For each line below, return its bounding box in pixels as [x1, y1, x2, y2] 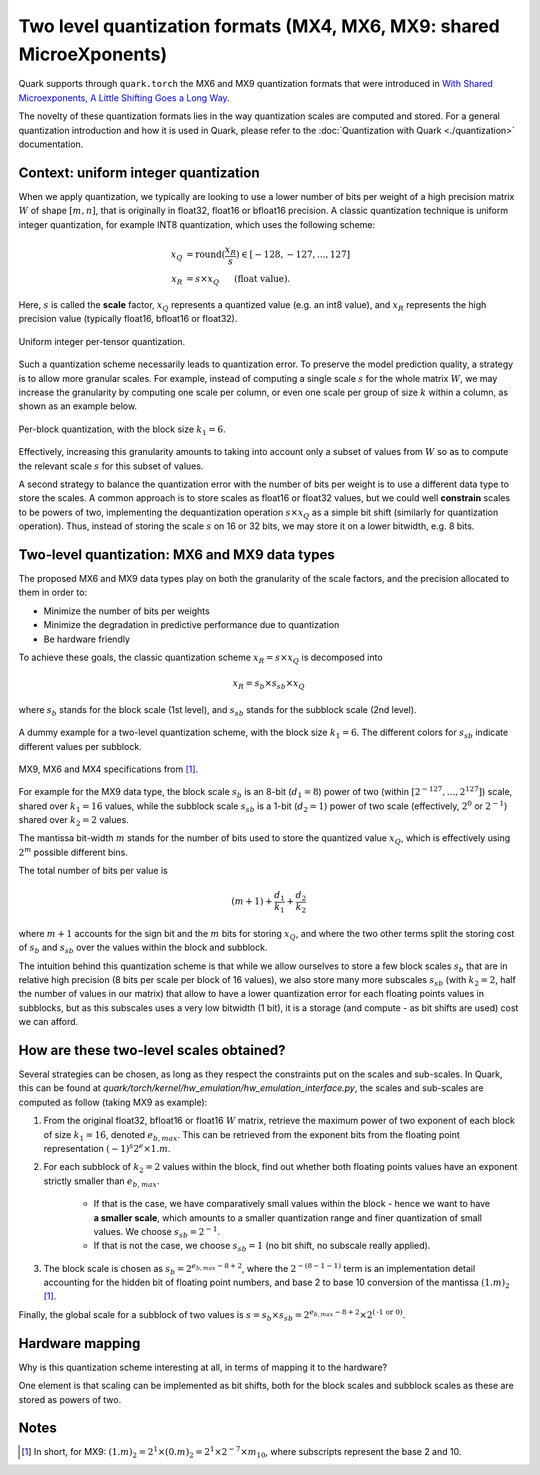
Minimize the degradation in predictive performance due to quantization [43, 619, 340, 631]
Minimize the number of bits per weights [43, 605, 210, 617]
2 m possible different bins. [18, 845, 129, 858]
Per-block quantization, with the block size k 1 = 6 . [18, 423, 227, 437]
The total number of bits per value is [18, 865, 169, 877]
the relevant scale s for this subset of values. [18, 460, 204, 472]
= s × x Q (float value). [185, 273, 291, 287]
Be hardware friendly [43, 633, 130, 645]
